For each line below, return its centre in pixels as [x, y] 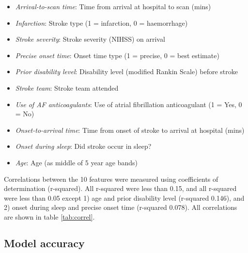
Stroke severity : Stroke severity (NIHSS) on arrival [90, 39]
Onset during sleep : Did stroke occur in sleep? [83, 146]
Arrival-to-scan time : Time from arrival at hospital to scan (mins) [113, 6]
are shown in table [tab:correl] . [49, 216]
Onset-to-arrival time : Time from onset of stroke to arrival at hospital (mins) [130, 130]
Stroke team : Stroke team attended [67, 87]
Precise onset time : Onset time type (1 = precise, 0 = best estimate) [117, 55]
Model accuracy [44, 243]
